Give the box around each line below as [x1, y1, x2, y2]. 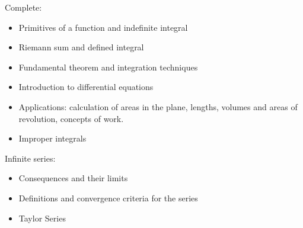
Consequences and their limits [18, 172, 128, 184]
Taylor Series [18, 211, 66, 224]
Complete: [5, 1, 42, 13]
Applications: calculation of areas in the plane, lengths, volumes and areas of [18, 100, 298, 113]
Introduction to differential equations [18, 81, 154, 93]
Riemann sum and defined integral [18, 41, 144, 53]
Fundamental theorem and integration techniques [18, 60, 198, 73]
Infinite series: [5, 152, 56, 164]
